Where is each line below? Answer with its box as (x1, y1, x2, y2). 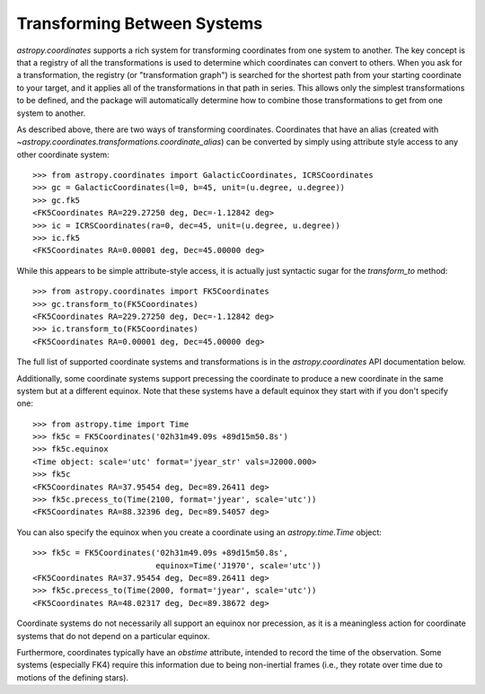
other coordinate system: (16, 149, 110, 160)
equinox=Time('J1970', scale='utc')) (155, 560, 322, 570)
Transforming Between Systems (16, 13, 263, 33)
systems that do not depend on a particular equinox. (16, 630, 211, 641)
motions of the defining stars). (16, 672, 129, 682)
